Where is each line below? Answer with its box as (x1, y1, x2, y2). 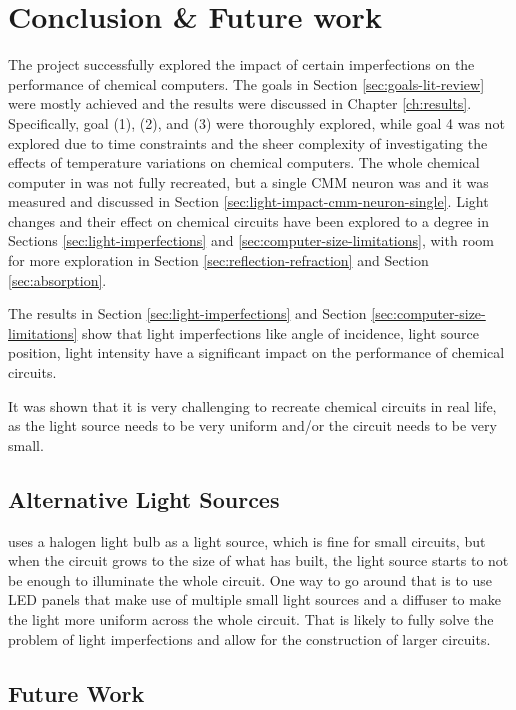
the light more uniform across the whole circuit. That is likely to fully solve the (8, 608, 494, 629)
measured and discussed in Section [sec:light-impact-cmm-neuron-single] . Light (8, 191, 489, 212)
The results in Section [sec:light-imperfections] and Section (8, 303, 367, 324)
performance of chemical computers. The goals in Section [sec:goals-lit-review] (8, 73, 485, 94)
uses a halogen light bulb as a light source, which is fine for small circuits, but (8, 530, 486, 551)
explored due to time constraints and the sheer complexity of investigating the (8, 132, 488, 153)
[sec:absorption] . (8, 269, 107, 290)
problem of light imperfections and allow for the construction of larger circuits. (8, 628, 491, 649)
